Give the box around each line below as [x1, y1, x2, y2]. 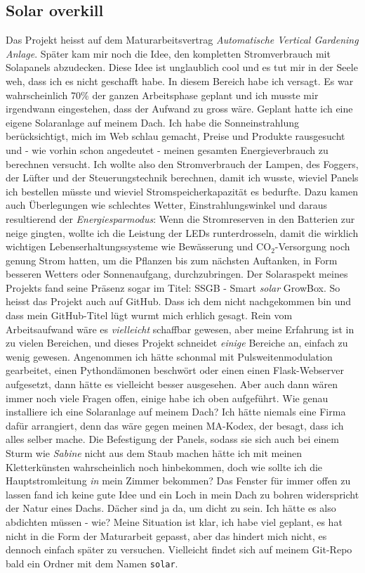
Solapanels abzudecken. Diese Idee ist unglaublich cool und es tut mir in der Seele [6, 60, 358, 75]
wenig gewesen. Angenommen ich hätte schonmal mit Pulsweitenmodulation [6, 349, 333, 363]
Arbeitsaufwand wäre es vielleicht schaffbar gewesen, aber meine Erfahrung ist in [6, 321, 354, 336]
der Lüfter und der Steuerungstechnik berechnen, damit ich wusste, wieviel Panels [6, 170, 359, 185]
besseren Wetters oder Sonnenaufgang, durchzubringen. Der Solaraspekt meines [6, 266, 348, 281]
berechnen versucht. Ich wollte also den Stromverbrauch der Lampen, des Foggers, [6, 156, 359, 171]
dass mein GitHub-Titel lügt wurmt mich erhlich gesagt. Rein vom [6, 308, 293, 323]
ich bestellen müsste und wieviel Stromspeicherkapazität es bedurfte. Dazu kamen [6, 184, 358, 198]
